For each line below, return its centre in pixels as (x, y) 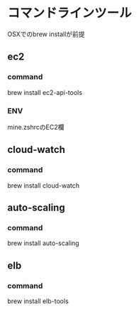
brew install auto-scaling (43, 243)
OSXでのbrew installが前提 (46, 34)
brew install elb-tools (38, 301)
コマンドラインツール (70, 13)
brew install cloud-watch (44, 185)
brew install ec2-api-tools (45, 92)
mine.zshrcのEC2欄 (36, 127)
